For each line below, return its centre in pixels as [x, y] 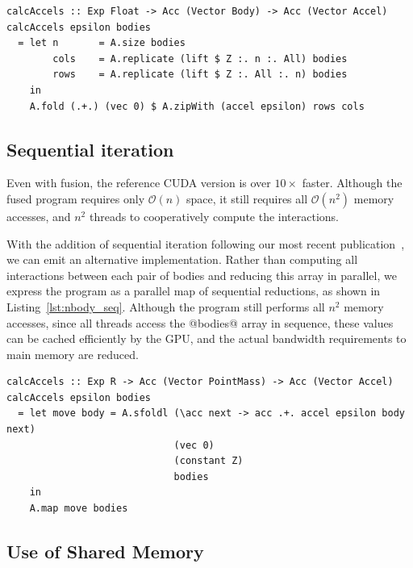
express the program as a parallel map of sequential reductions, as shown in [194, 291]
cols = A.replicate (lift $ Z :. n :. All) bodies [200, 58]
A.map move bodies [79, 509]
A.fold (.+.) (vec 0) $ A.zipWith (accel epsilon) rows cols [197, 106]
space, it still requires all [247, 198]
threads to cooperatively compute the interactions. [214, 216]
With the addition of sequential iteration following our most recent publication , [206, 243]
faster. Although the [352, 183]
